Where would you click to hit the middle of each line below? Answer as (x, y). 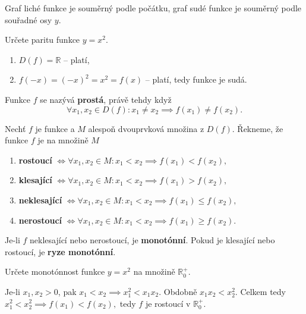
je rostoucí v (168, 303)
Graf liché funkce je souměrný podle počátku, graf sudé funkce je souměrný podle (153, 8)
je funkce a (55, 128)
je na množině (63, 140)
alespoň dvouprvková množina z (146, 128)
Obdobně (180, 291)
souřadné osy (29, 19)
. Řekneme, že (258, 128)
